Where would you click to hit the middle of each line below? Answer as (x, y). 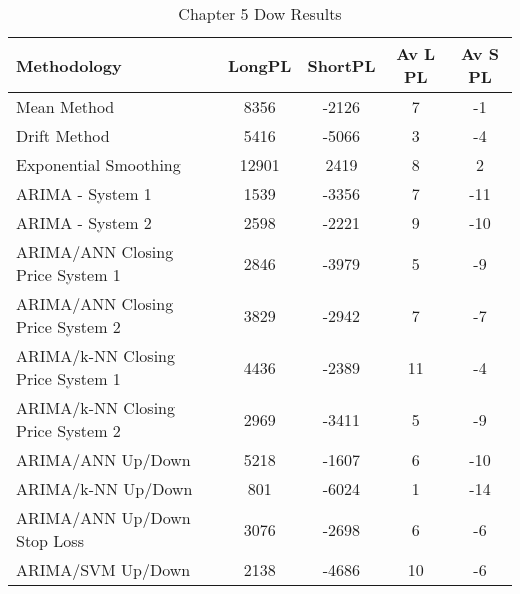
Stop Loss (50, 540)
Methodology (69, 65)
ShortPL (341, 65)
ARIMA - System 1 (84, 193)
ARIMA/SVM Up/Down (103, 569)
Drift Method (63, 135)
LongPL (260, 65)
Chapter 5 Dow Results (260, 13)
